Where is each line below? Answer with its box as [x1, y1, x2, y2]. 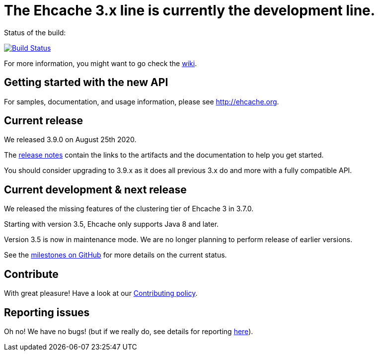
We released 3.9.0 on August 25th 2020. [4, 135, 137, 144]
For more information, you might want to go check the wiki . [4, 59, 197, 68]
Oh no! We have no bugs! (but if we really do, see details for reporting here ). [4, 327, 253, 336]
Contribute [4, 267, 59, 280]
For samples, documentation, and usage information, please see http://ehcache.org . [4, 97, 279, 106]
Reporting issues [4, 306, 90, 319]
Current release [4, 114, 83, 127]
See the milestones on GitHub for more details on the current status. [4, 251, 227, 260]
